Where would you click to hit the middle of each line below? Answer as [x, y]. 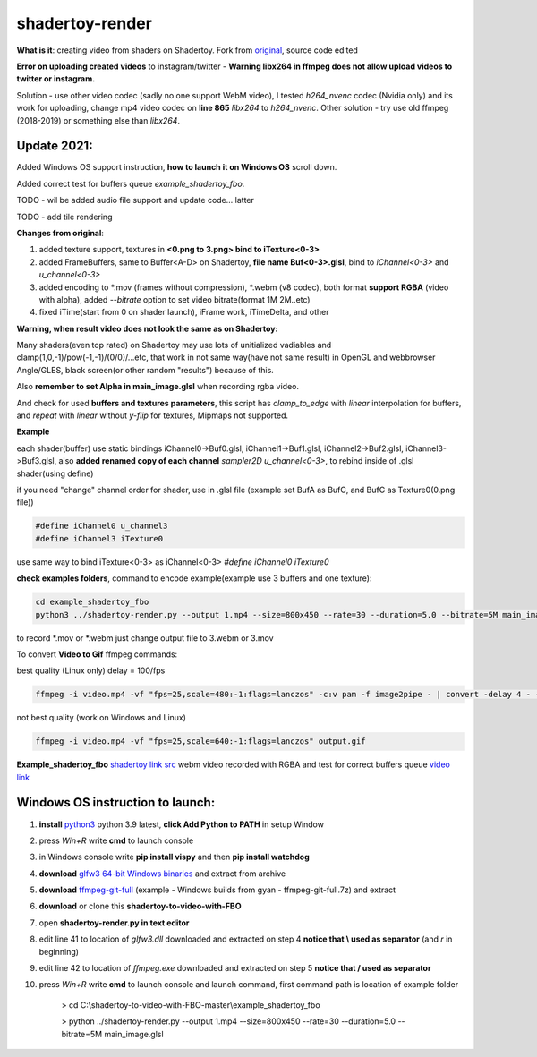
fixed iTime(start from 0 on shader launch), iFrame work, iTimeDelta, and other [184, 312]
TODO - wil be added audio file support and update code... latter [136, 200]
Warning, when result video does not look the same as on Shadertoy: [147, 328]
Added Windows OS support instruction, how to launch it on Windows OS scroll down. [177, 167]
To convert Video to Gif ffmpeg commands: [97, 654]
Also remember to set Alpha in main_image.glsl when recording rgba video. [158, 387]
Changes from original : [60, 233]
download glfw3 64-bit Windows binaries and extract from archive [162, 874]
